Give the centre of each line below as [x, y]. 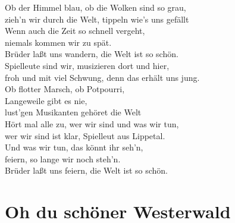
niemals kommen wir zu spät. [58, 42]
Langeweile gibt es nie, [46, 100]
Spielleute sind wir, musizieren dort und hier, [87, 65]
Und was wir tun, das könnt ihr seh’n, [74, 147]
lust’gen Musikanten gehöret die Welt [73, 112]
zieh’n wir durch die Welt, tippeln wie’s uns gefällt [97, 19]
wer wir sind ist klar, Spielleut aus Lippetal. [85, 135]
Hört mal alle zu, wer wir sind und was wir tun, [92, 123]
